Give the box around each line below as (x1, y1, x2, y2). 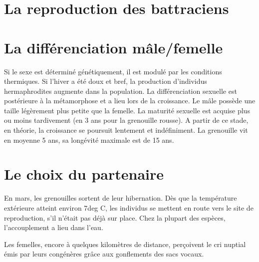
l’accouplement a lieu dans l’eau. (4, 222, 103, 233)
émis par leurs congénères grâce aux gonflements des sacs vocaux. (4, 249, 204, 259)
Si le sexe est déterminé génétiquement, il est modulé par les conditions (4, 66, 222, 76)
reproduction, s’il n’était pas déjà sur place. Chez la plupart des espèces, (4, 212, 226, 223)
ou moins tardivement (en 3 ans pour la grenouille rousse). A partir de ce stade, (4, 115, 249, 125)
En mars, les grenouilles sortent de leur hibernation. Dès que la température (4, 193, 237, 203)
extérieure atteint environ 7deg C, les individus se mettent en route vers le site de (4, 202, 254, 213)
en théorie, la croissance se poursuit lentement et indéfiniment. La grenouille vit (4, 125, 248, 135)
